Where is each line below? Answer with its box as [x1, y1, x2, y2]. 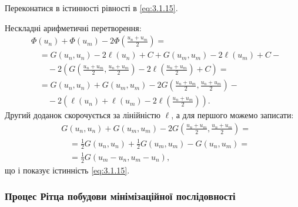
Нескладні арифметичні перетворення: [5, 21, 142, 34]
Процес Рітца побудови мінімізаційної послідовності [5, 189, 236, 203]
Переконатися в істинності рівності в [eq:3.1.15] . [5, 2, 178, 14]
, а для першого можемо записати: [171, 109, 294, 121]
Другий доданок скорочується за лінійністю [5, 109, 160, 121]
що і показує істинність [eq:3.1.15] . [5, 163, 130, 176]
